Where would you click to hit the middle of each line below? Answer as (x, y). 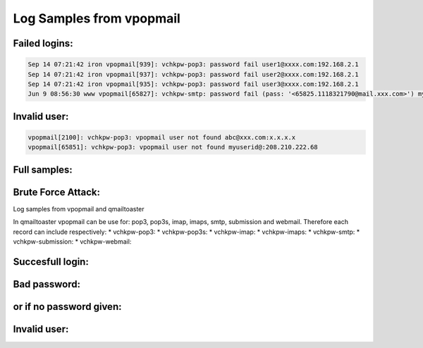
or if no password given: (67, 306)
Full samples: (43, 169)
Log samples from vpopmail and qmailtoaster (79, 209)
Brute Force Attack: (57, 192)
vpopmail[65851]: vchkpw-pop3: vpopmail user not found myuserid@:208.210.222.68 (173, 147)
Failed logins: (43, 43)
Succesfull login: (51, 262)
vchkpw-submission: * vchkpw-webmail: (72, 242)
